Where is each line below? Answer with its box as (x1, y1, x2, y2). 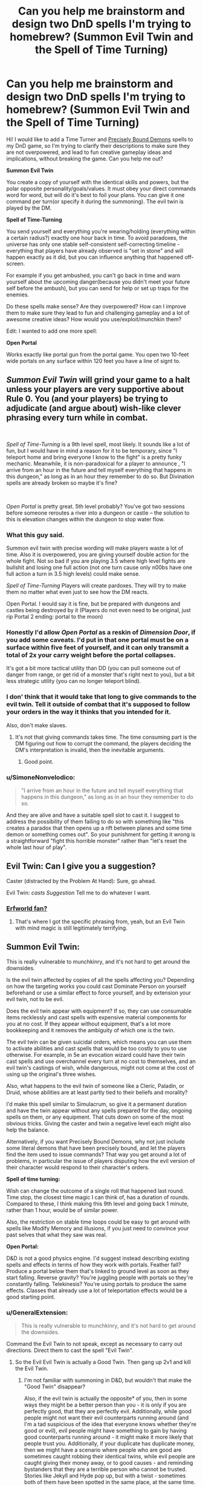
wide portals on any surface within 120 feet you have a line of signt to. (6, 357, 181, 364)
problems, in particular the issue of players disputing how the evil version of (6, 1157, 195, 1164)
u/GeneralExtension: (6, 1308, 68, 1316)
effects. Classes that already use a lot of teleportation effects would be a (6, 1287, 187, 1294)
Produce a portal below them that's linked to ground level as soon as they (6, 1267, 189, 1274)
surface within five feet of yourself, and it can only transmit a (6, 643, 189, 651)
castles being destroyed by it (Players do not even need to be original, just (6, 607, 192, 614)
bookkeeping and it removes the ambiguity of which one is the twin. (6, 1026, 175, 1034)
